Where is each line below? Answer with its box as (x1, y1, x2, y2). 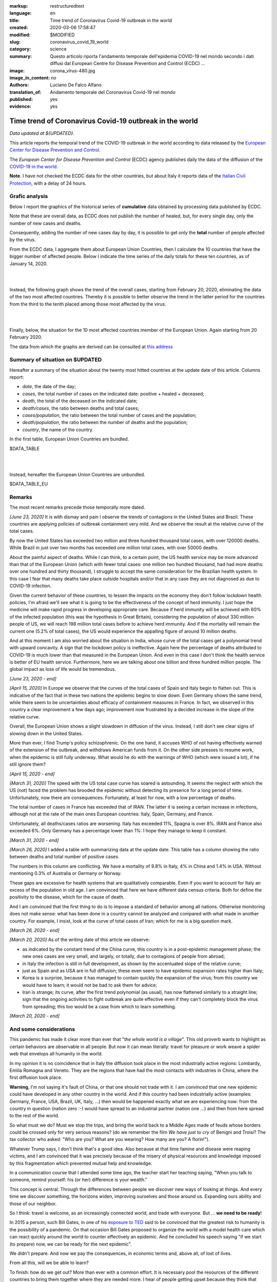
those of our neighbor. (9, 1200, 57, 1207)
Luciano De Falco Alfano (50, 82, 102, 88)
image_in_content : (9, 74, 50, 81)
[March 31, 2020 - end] (9, 837, 59, 843)
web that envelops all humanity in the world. (9, 1051, 103, 1057)
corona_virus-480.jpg (50, 67, 95, 74)
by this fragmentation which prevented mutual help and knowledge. (9, 1160, 152, 1166)
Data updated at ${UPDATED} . (9, 130, 74, 136)
